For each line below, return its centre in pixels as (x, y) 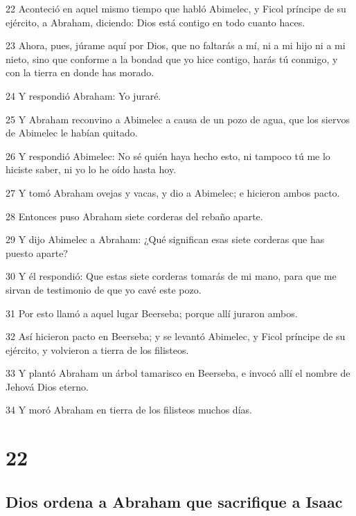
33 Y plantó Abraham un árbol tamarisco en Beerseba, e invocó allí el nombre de (178, 373)
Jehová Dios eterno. (47, 386)
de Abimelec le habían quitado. (72, 133)
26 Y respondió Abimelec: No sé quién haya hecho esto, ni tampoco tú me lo (168, 155)
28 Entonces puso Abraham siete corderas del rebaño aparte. (134, 216)
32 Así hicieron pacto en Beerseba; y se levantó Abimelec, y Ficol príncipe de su (176, 336)
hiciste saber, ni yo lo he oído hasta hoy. (91, 169)
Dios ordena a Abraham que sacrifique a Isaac (174, 501)
